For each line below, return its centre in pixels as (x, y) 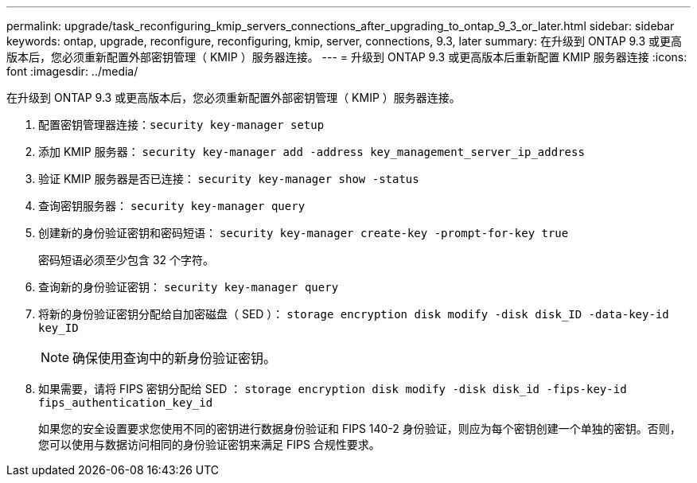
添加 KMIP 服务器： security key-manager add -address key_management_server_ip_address (312, 152)
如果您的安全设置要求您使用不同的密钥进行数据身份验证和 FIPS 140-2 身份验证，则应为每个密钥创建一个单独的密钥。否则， (360, 428)
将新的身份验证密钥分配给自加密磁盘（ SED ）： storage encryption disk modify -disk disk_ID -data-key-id (354, 314)
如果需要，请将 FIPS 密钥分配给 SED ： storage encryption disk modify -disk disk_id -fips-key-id (333, 389)
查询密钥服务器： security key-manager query (172, 206)
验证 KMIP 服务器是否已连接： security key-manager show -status (229, 179)
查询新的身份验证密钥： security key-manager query (189, 287)
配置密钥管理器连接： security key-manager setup (181, 125)
